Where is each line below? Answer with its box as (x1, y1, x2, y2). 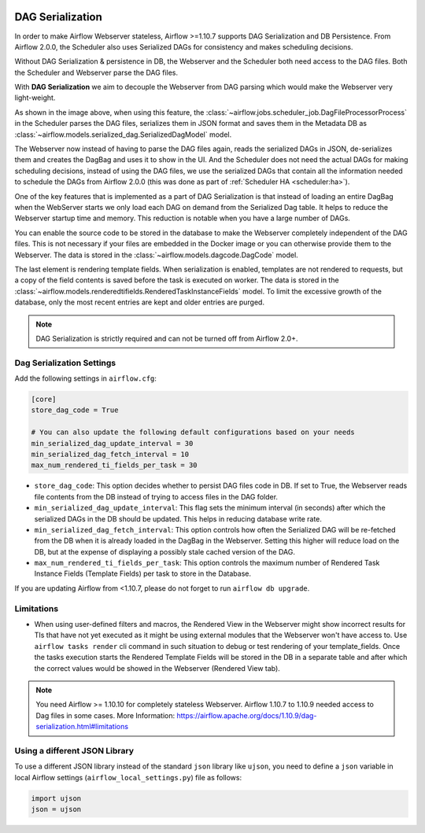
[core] (31, 395, 57, 404)
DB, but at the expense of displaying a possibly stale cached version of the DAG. (34, 547, 295, 556)
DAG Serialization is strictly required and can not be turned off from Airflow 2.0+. (35, 334, 298, 343)
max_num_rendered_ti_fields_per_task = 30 (31, 461, 198, 470)
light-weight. (14, 93, 56, 102)
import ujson (31, 794, 82, 802)
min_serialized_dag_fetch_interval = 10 (31, 449, 189, 459)
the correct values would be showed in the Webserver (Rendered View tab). (34, 663, 281, 673)
